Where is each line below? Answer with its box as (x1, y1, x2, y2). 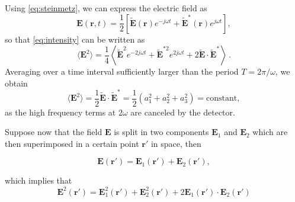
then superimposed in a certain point (5, 137, 139, 149)
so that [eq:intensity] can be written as (5, 33, 145, 45)
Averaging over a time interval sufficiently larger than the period (5, 65, 239, 78)
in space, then (150, 137, 201, 149)
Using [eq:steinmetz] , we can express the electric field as (5, 2, 207, 14)
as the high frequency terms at (5, 105, 116, 118)
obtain (5, 76, 28, 89)
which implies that (5, 174, 72, 187)
